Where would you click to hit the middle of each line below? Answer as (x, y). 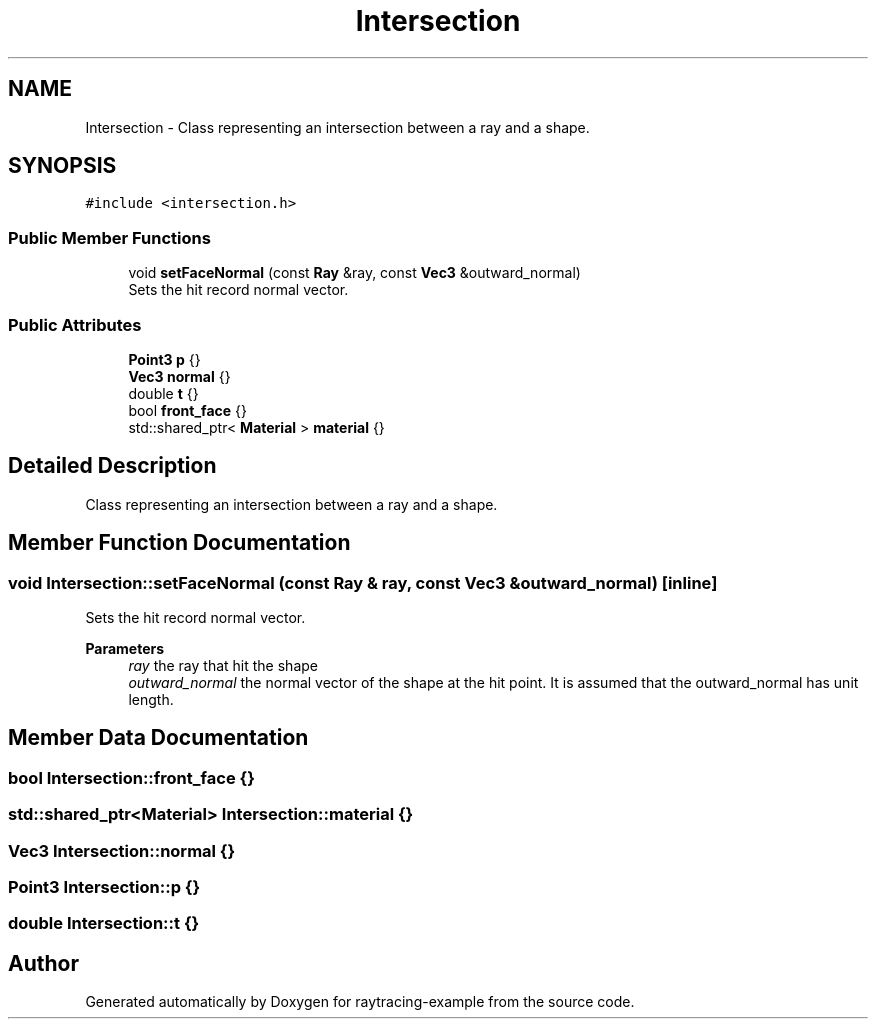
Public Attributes (75, 324)
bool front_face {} (187, 410)
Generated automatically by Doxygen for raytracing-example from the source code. (360, 1002)
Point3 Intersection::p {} (104, 886)
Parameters (125, 648)
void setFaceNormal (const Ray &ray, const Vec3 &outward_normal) (354, 273)
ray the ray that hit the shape (223, 665)
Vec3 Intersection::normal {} (122, 850)
